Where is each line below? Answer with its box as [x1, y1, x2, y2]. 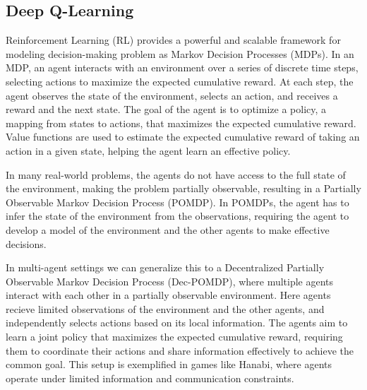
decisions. [6, 236, 47, 251]
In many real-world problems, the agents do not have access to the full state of [6, 167, 346, 182]
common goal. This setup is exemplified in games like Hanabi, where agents [6, 357, 332, 372]
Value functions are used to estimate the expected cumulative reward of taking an [6, 129, 360, 144]
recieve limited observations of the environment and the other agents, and [6, 301, 325, 316]
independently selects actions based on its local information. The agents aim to [6, 315, 348, 330]
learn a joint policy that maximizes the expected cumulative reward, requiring [6, 329, 343, 344]
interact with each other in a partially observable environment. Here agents [6, 288, 331, 302]
